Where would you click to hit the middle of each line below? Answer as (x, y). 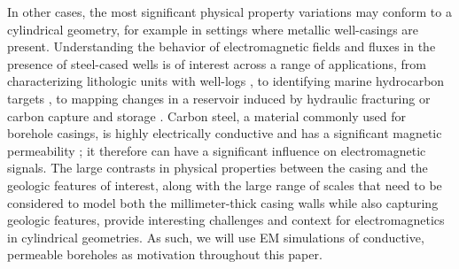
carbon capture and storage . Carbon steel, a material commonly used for (207, 115)
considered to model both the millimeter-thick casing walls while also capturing (223, 202)
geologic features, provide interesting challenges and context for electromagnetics (226, 220)
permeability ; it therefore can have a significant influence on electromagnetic (217, 150)
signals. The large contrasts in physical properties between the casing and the (218, 168)
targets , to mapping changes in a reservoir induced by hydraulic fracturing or (219, 98)
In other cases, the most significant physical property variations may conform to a (229, 12)
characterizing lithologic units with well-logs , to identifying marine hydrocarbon (226, 81)
